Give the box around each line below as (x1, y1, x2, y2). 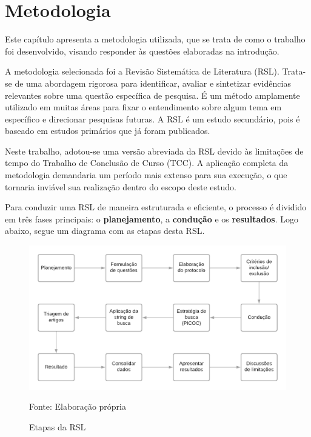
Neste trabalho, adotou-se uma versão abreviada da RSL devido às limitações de (5, 144, 304, 157)
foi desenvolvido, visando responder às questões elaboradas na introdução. (5, 44, 279, 57)
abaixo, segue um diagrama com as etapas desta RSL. (5, 224, 205, 237)
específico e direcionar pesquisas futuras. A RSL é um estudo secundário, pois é (5, 112, 300, 125)
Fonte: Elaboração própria (29, 400, 126, 413)
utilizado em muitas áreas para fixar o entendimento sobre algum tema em (5, 101, 282, 113)
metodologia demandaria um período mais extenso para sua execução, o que (5, 168, 287, 181)
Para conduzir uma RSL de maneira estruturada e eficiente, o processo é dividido (5, 201, 307, 213)
